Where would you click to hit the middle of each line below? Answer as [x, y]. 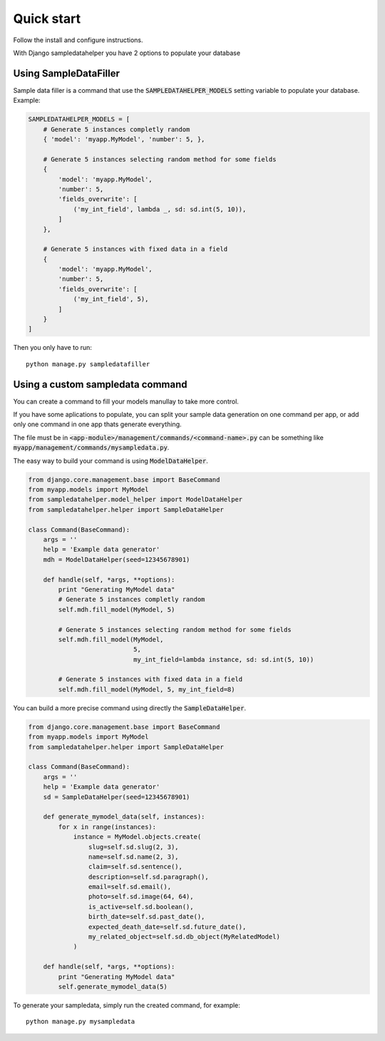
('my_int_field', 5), [111, 299]
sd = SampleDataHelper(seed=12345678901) [117, 797]
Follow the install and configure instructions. [78, 40]
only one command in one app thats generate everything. [97, 424]
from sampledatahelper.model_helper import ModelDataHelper [135, 499]
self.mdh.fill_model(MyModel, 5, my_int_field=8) [147, 689]
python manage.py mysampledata [81, 1022]
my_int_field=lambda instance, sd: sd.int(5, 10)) [224, 659]
